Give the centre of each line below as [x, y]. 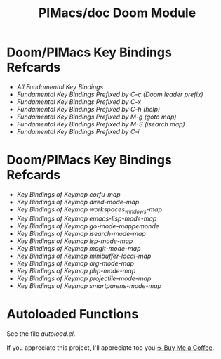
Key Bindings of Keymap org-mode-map [75, 263]
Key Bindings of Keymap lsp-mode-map [75, 241]
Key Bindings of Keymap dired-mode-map [78, 202]
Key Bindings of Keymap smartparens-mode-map [89, 285]
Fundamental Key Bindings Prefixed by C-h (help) [88, 109]
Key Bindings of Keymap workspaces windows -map [89, 210]
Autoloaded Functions [73, 314]
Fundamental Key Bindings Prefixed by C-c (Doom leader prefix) [110, 94]
